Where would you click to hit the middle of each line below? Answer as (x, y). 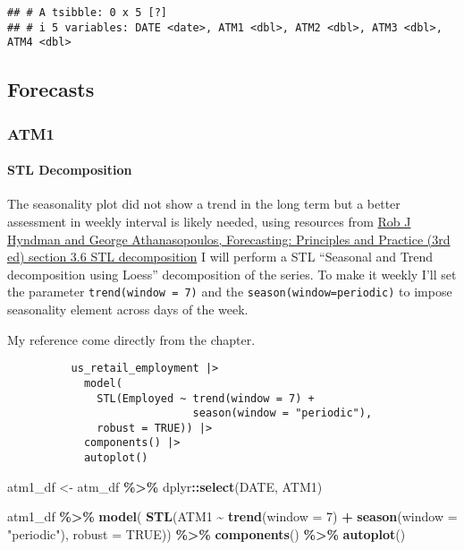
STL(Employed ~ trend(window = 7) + (206, 398)
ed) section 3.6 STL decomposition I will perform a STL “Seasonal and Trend (220, 257)
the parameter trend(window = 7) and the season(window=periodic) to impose (230, 292)
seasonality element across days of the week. (128, 309)
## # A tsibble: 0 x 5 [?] (87, 13)
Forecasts (51, 89)
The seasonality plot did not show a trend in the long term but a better (204, 204)
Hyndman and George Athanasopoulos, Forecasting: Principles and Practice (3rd (229, 239)
